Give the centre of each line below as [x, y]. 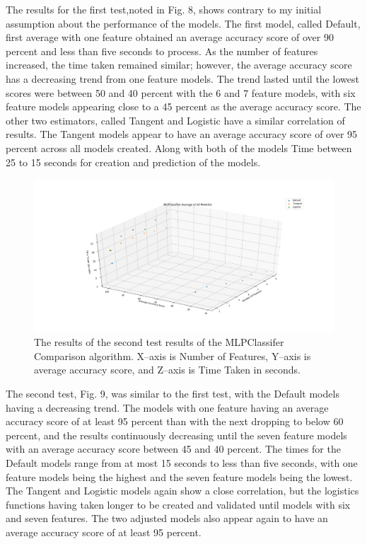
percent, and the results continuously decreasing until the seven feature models [176, 435]
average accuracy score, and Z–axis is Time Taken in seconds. [167, 370]
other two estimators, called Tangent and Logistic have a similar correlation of [175, 120]
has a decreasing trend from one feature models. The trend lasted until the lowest [182, 78]
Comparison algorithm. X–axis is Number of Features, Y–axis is [173, 355]
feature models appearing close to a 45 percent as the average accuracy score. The [183, 106]
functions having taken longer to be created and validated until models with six [178, 504]
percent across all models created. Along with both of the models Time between [179, 147]
